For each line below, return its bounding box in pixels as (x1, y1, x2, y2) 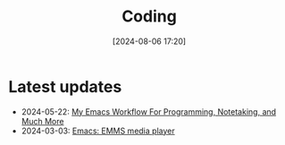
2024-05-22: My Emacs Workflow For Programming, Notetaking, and (21, 106, 277, 117)
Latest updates (8, 76, 122, 97)
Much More (21, 115, 64, 126)
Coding (121, 6, 178, 27)
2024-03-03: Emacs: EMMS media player (21, 125, 175, 136)
